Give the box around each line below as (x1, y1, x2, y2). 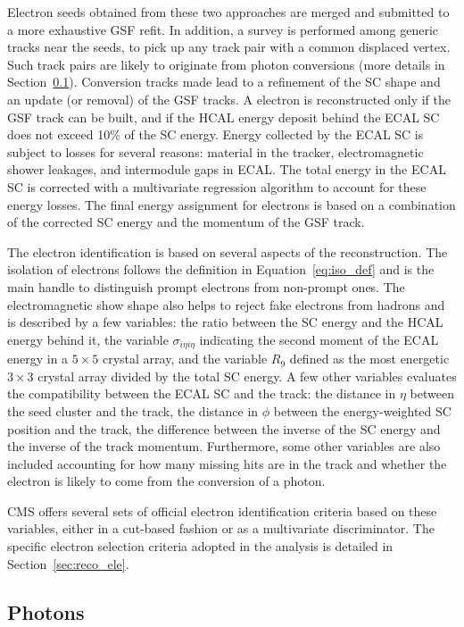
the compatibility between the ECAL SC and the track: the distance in (7, 384, 396, 403)
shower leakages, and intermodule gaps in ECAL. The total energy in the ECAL (7, 160, 446, 179)
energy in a (7, 349, 69, 368)
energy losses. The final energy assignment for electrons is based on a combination (7, 195, 456, 213)
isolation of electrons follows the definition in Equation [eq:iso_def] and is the (7, 260, 435, 279)
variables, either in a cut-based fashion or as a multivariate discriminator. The (7, 519, 435, 538)
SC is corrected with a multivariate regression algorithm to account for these (7, 177, 427, 196)
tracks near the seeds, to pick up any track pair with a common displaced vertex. (7, 38, 451, 56)
